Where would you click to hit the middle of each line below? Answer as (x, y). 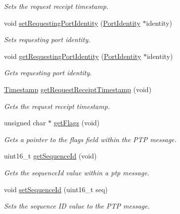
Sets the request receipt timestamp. (56, 6)
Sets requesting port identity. (47, 39)
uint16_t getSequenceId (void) (50, 156)
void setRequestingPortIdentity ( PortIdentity (72, 23)
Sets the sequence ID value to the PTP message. (77, 206)
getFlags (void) (77, 123)
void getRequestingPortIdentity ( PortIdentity (73, 56)
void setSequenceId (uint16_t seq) (56, 189)
